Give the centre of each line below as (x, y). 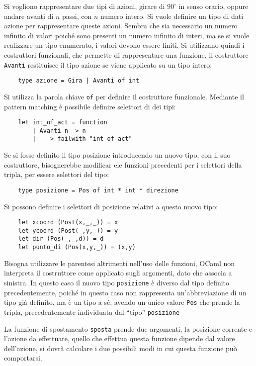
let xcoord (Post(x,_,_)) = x (68, 223)
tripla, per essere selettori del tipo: (57, 174)
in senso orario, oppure (213, 6)
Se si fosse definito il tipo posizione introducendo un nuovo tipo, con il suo (117, 155)
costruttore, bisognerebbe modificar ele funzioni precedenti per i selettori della (123, 164)
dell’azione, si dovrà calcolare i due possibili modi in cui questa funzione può (121, 348)
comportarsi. (23, 358)
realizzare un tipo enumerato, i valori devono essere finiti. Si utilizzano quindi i (124, 45)
